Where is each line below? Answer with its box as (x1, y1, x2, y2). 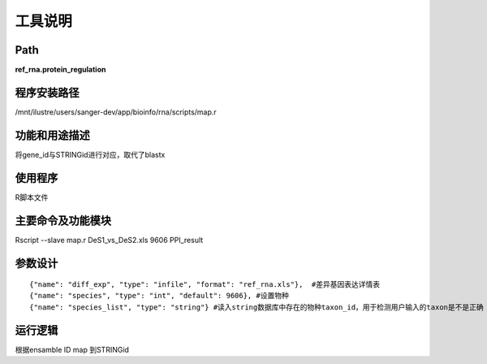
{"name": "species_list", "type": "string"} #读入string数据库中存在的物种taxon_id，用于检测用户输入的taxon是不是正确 (29, 302, 485, 312)
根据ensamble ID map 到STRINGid (15, 344, 130, 354)
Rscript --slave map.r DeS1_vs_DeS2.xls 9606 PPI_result (15, 235, 204, 245)
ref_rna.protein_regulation (15, 65, 106, 75)
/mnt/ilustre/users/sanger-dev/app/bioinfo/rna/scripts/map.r (15, 106, 217, 117)
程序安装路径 (15, 85, 80, 99)
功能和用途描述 (15, 128, 90, 142)
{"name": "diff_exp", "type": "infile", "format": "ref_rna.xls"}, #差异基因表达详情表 (29, 280, 381, 289)
